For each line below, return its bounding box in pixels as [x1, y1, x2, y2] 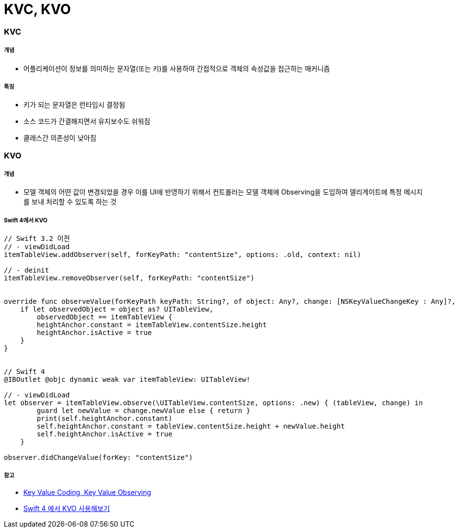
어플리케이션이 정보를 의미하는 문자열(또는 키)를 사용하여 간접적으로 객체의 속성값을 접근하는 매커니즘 [23, 64, 330, 73]
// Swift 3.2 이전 [4, 235, 70, 243]
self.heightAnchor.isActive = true [37, 430, 172, 438]
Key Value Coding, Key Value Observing [23, 488, 152, 497]
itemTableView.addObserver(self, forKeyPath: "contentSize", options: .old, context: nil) [4, 251, 362, 259]
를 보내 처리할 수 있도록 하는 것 [23, 197, 117, 206]
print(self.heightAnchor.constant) [37, 414, 172, 423]
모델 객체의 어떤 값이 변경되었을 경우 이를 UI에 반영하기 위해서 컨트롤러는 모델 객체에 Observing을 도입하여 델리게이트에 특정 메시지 [23, 188, 423, 197]
